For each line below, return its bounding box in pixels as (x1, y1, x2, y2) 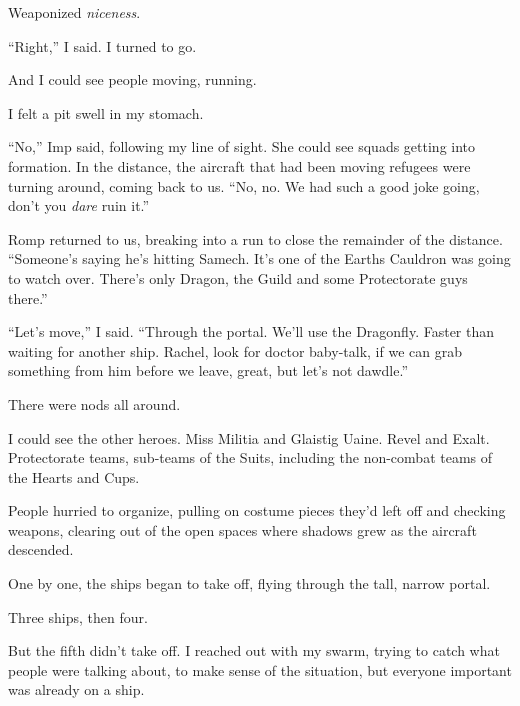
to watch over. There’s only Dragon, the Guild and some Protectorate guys (8, 267, 468, 288)
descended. (8, 539, 74, 560)
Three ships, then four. (8, 606, 148, 627)
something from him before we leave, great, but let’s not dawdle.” (8, 360, 409, 381)
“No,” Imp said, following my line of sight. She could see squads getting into (8, 136, 476, 157)
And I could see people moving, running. (8, 69, 257, 90)
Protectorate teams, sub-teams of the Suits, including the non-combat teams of (8, 447, 493, 468)
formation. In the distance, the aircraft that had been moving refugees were (8, 155, 471, 176)
